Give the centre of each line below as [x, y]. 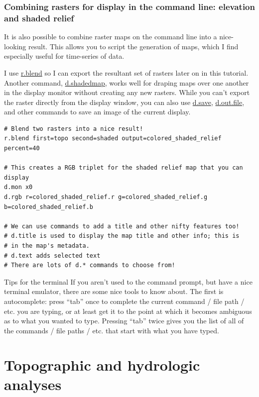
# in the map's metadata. [47, 246]
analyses [33, 384]
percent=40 [22, 149]
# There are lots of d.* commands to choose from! [90, 265]
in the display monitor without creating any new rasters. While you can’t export [127, 92]
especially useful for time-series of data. [64, 56]
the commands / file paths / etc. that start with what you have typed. [112, 330]
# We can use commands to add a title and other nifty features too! [122, 226]
